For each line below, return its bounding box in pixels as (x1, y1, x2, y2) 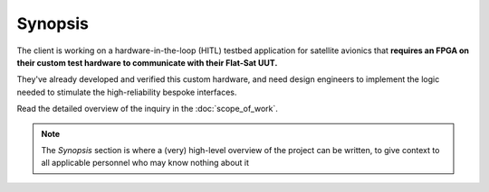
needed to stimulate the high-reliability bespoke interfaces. (16, 87, 237, 97)
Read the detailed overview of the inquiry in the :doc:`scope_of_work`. (16, 104, 278, 114)
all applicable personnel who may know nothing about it (41, 158, 249, 169)
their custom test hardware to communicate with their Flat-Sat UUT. (16, 57, 278, 68)
